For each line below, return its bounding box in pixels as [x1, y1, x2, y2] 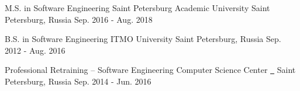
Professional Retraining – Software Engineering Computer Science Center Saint [5, 64, 296, 76]
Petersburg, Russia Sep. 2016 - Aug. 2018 [5, 13, 153, 25]
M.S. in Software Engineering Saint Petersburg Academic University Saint [5, 2, 270, 13]
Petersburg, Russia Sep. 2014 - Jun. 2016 [5, 75, 151, 87]
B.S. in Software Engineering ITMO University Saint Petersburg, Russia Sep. [5, 33, 281, 45]
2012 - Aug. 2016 [5, 44, 65, 56]
